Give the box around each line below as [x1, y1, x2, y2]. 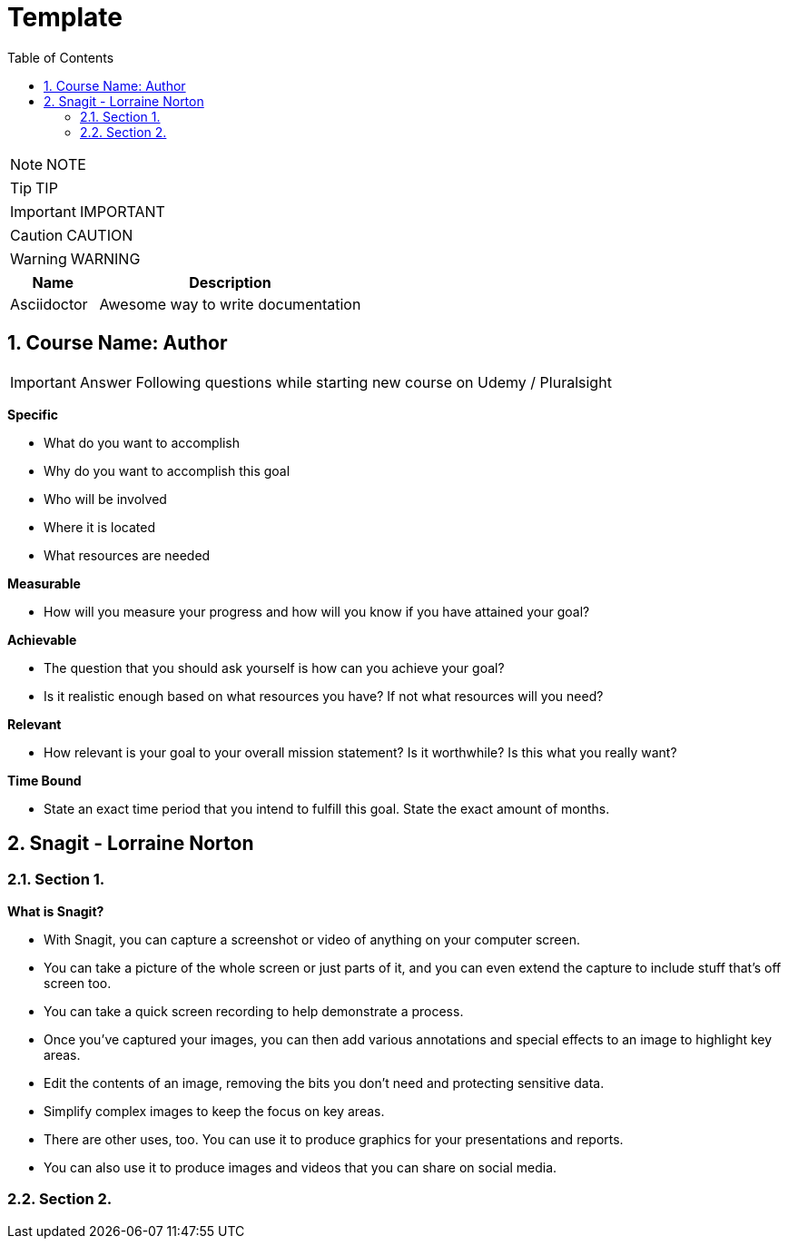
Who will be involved [44, 490, 167, 507]
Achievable [7, 631, 77, 648]
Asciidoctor [10, 294, 88, 313]
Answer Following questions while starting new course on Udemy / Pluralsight [79, 372, 612, 391]
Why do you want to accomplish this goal [44, 462, 291, 479]
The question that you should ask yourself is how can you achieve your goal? [44, 659, 505, 676]
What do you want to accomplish [44, 434, 240, 450]
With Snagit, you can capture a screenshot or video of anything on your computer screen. [44, 931, 580, 947]
